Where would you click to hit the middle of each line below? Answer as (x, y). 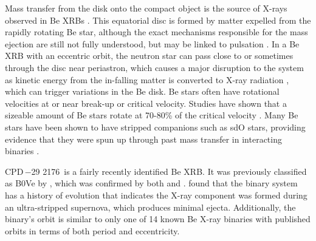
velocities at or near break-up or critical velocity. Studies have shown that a (146, 103)
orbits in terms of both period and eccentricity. (92, 230)
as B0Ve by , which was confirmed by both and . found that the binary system (151, 183)
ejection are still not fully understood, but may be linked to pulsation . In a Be (152, 43)
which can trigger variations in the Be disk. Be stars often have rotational (142, 91)
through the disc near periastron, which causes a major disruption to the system (154, 67)
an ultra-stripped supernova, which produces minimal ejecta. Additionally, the (150, 207)
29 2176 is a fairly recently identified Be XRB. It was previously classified (169, 171)
